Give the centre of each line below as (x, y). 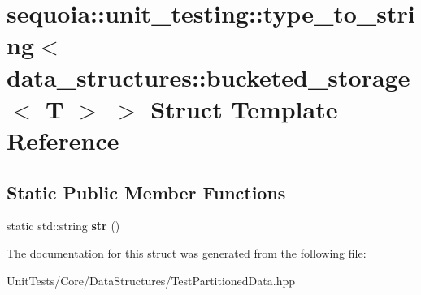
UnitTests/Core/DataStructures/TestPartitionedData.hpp (151, 280)
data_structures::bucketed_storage (208, 77)
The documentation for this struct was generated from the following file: (187, 252)
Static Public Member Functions (146, 192)
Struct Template (244, 108)
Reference (63, 140)
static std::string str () (63, 226)
